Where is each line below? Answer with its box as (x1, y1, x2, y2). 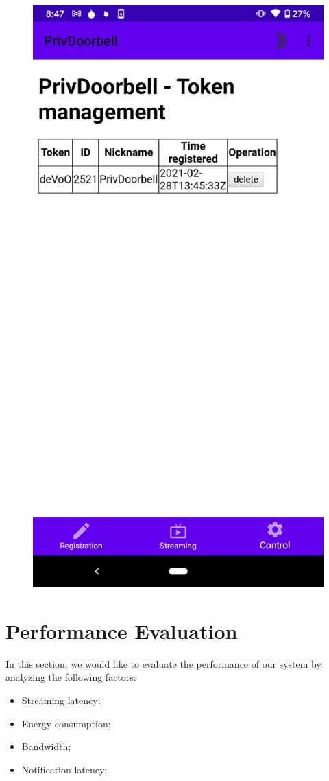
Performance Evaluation (5, 616, 238, 644)
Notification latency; (21, 762, 108, 776)
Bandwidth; (21, 739, 71, 754)
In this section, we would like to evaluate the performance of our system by (5, 656, 321, 671)
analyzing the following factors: (5, 670, 136, 684)
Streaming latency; (21, 692, 101, 707)
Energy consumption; (21, 716, 111, 730)
